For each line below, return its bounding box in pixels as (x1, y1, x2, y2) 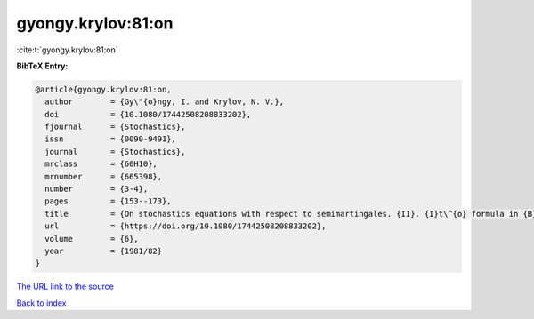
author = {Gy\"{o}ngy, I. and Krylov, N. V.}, (44, 97, 285, 107)
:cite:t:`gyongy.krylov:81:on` (16, 44, 119, 55)
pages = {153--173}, (44, 196, 173, 206)
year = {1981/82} (44, 246, 163, 256)
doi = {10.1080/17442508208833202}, (44, 109, 252, 119)
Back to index (16, 298, 67, 308)
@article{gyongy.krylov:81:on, (35, 84, 173, 94)
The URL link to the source (16, 281, 115, 292)
